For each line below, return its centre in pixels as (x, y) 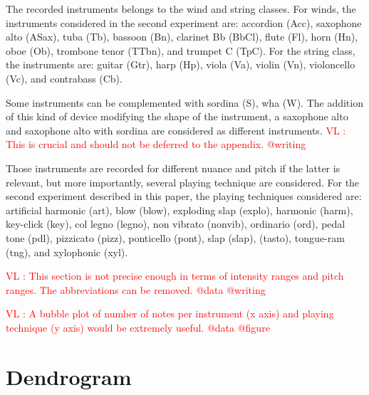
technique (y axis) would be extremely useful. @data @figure (138, 327)
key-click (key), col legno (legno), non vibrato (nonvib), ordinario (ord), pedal (176, 224)
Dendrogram (69, 376)
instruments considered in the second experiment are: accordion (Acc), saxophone (184, 22)
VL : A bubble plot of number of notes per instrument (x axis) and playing (170, 314)
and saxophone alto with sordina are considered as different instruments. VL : (176, 130)
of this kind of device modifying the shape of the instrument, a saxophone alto (177, 116)
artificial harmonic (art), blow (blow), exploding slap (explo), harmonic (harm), (180, 210)
